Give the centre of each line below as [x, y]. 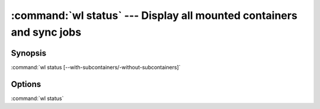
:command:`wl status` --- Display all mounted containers [154, 15]
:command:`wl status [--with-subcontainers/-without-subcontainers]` [96, 67]
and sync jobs [46, 32]
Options [26, 84]
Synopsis [29, 53]
